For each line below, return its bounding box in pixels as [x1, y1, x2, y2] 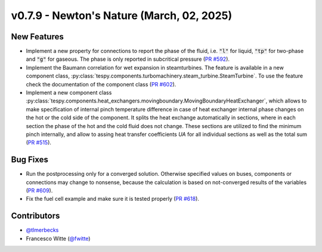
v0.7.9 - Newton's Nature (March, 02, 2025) [11, 9, 233, 22]
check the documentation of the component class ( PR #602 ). [26, 80, 177, 88]
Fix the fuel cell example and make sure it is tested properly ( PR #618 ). [26, 195, 200, 203]
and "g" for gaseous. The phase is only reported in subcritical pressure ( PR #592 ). [26, 55, 230, 63]
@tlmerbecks [26, 226, 59, 234]
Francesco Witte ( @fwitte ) [26, 235, 91, 242]
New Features [11, 32, 64, 42]
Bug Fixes [11, 155, 49, 165]
